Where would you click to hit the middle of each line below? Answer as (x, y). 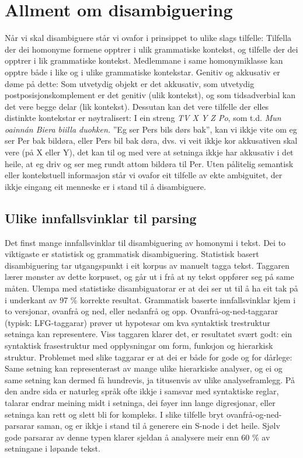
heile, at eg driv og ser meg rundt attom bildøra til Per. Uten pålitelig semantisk (149, 163)
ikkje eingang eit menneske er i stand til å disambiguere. (105, 186)
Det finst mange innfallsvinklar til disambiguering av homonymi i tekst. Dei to (145, 242)
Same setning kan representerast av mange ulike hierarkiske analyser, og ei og (144, 368)
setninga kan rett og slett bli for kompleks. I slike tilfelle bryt (114, 414)
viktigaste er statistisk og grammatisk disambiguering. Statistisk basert (132, 254)
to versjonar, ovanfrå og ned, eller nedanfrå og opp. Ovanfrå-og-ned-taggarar (142, 311)
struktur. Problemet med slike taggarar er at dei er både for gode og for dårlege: (149, 357)
